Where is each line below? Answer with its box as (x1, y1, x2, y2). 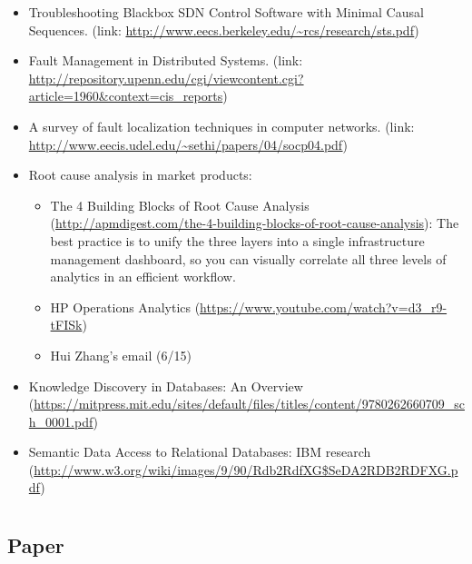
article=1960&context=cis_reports (28, 86, 223, 105)
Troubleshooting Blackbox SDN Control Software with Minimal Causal (28, 3, 424, 21)
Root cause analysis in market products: (28, 165, 252, 184)
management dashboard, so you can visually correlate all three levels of (50, 249, 447, 268)
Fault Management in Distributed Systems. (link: (28, 51, 303, 70)
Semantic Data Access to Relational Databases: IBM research (28, 442, 371, 461)
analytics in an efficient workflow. (50, 267, 236, 286)
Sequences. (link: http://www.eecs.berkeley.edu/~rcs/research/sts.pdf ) (28, 20, 419, 39)
